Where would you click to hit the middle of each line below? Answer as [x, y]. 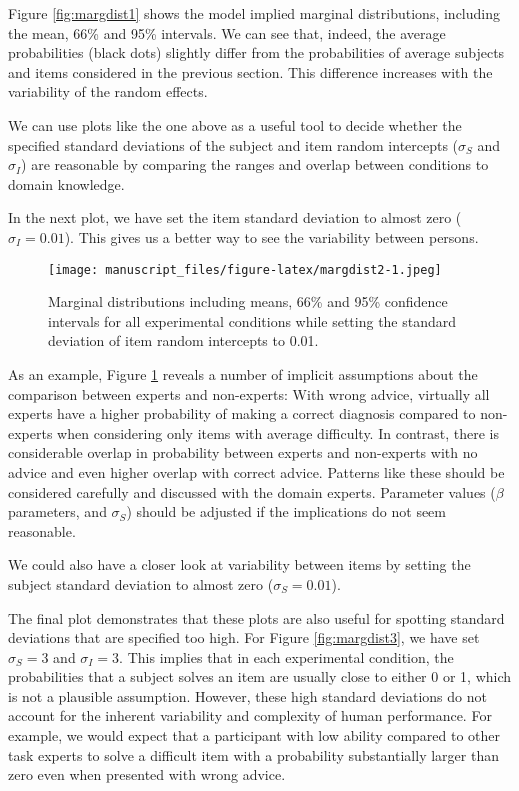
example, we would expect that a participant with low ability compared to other [254, 735]
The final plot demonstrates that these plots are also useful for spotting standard [256, 617]
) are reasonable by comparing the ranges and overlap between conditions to [255, 164]
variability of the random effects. [108, 91]
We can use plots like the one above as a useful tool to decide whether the [235, 124]
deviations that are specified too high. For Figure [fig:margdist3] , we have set [244, 637]
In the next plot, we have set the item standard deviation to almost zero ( [235, 217]
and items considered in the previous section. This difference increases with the [250, 71]
